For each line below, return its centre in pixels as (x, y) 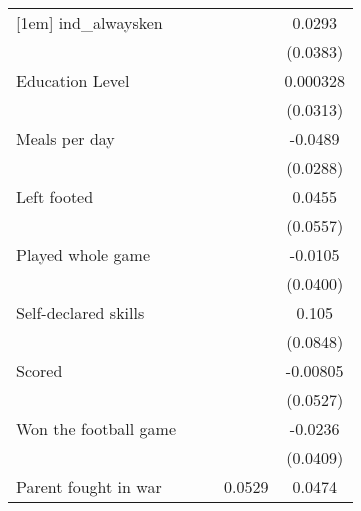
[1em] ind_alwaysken (89, 22)
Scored (39, 370)
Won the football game (96, 428)
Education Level (73, 80)
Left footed (55, 196)
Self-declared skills (80, 312)
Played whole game (83, 254)
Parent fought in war (89, 486)
